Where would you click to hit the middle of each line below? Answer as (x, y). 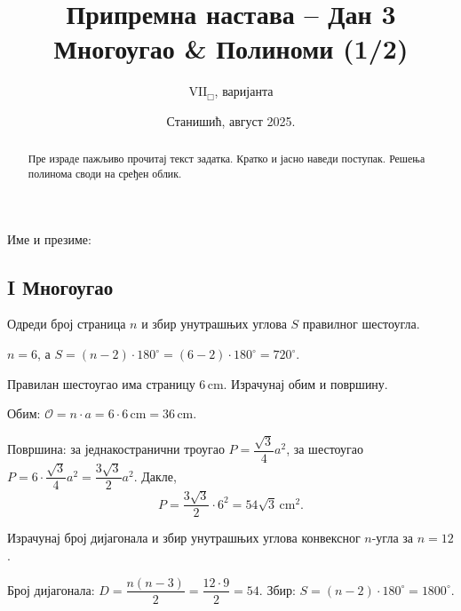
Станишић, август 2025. (231, 120)
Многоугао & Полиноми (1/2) (231, 48)
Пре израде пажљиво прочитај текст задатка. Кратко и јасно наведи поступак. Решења (227, 159)
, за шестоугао (325, 449)
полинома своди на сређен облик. (105, 173)
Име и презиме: (49, 238)
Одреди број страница (67, 324)
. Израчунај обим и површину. (306, 383)
